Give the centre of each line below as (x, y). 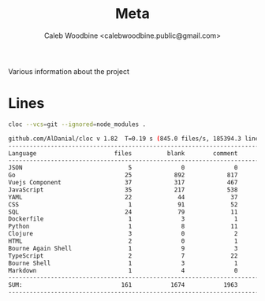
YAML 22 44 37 (123, 197)
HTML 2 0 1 (123, 241)
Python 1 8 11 (123, 227)
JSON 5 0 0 (123, 168)
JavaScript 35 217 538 (123, 190)
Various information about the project (69, 71)
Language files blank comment (123, 153)
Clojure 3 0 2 (123, 234)
